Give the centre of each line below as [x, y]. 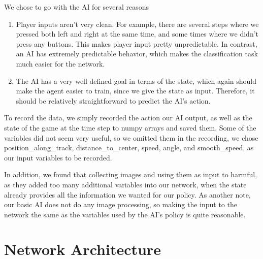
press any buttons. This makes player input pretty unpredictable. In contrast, [137, 43]
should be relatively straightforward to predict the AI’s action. [113, 100]
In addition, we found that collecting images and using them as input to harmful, [131, 174]
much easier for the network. [60, 63]
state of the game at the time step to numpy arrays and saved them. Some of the [130, 127]
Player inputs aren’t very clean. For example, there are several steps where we [137, 24]
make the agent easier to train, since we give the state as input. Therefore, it [135, 91]
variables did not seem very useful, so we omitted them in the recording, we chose [131, 137]
